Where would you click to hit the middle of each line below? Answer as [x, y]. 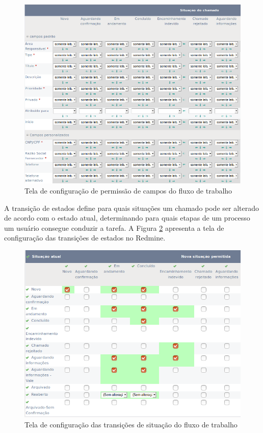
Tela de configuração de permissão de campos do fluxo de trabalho [128, 191]
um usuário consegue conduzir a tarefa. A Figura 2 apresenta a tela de [114, 227]
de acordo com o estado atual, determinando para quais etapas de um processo [127, 218]
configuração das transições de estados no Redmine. [85, 238]
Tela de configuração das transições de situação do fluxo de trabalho [131, 424]
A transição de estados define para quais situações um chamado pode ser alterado [131, 208]
